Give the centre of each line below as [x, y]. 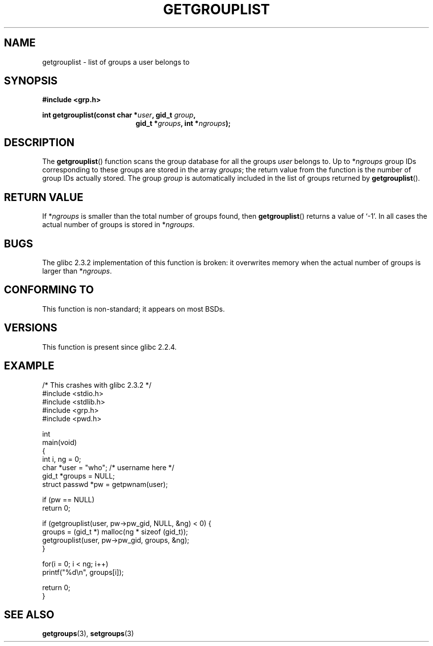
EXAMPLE [29, 366]
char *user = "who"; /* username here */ [108, 467]
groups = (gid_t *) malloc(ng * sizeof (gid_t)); [115, 531]
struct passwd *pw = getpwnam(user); [105, 484]
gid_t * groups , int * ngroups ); [183, 123]
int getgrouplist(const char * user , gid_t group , [119, 115]
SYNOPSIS [31, 81]
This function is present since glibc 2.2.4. [109, 347]
